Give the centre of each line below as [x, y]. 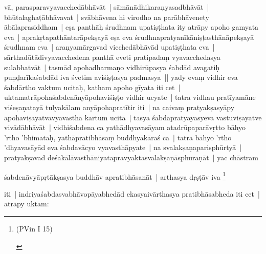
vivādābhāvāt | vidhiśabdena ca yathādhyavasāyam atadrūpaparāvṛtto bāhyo [125, 127]
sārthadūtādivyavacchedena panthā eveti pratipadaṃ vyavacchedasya [112, 57]
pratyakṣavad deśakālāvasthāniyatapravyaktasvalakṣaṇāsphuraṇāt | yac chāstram [131, 157]
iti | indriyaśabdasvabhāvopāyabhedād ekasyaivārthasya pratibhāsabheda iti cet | [132, 193]
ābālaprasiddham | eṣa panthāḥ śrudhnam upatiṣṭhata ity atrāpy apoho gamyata [131, 27]
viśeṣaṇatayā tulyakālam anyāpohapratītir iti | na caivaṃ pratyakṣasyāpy [119, 107]
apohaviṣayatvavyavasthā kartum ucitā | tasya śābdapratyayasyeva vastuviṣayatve [133, 117]
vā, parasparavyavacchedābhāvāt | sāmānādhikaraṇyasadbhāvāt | [107, 7]
